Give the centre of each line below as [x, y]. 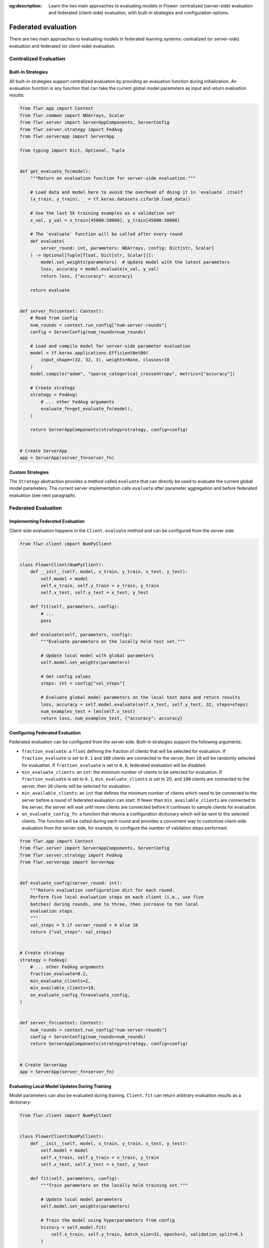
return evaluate [50, 290]
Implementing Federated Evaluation [47, 521]
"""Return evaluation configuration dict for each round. [102, 890]
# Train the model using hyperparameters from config [108, 1220]
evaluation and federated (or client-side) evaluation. [62, 46]
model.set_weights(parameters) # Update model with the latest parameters [135, 262]
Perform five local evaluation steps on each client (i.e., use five [117, 897]
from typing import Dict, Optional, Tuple [72, 150]
